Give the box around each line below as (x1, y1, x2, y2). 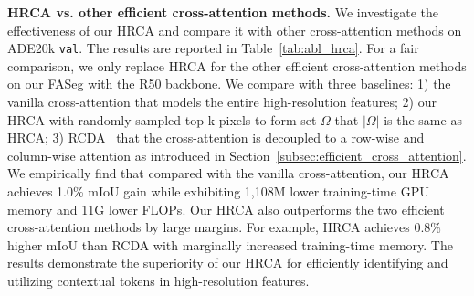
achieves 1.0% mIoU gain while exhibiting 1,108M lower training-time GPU (7, 182, 429, 200)
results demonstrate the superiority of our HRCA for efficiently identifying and (7, 253, 448, 272)
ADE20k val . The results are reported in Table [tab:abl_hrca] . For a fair (7, 38, 419, 58)
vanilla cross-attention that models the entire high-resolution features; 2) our (7, 92, 437, 111)
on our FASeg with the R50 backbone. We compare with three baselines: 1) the (7, 74, 451, 93)
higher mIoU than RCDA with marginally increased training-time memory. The (7, 235, 453, 254)
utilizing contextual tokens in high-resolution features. (7, 270, 310, 290)
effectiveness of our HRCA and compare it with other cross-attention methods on (7, 20, 462, 39)
